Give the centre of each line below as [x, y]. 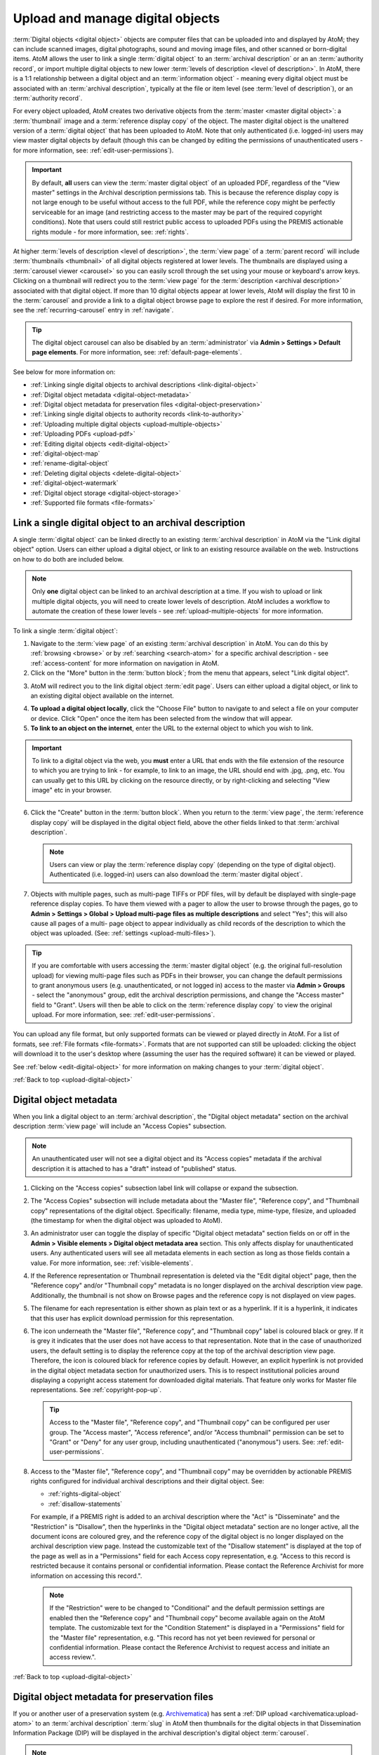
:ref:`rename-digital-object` [70, 463]
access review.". [73, 1657]
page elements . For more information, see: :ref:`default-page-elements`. [137, 352]
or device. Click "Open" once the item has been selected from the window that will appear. [161, 718]
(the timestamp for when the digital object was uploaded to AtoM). [126, 1221]
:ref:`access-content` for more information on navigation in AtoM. [125, 663]
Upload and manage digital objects [117, 18]
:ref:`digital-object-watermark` [74, 483]
